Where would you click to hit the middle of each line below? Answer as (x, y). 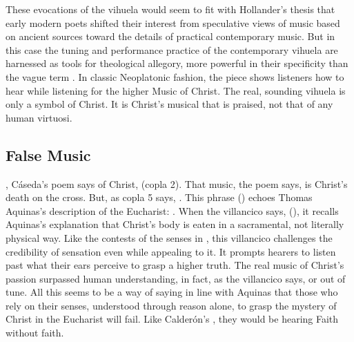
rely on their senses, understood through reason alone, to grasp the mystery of (171, 305)
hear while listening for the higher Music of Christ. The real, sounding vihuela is (176, 90)
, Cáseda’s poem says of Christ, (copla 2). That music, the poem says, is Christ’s (177, 183)
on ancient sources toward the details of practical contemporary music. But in (170, 36)
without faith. (35, 333)
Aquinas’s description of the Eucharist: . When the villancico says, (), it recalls (172, 210)
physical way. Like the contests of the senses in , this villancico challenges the (169, 237)
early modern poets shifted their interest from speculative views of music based (173, 22)
